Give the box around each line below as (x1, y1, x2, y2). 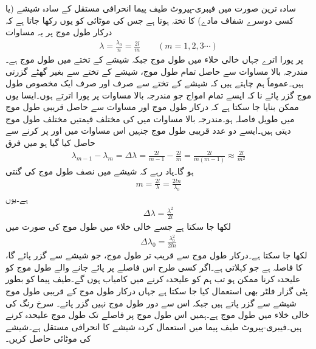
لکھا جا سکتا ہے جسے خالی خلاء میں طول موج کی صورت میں (5, 219, 232, 232)
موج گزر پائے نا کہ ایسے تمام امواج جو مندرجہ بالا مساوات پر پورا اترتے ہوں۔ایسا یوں (5, 88, 312, 101)
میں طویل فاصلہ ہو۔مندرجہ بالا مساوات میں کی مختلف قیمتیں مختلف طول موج (5, 112, 295, 125)
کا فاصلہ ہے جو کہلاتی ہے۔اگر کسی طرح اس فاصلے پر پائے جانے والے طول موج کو (5, 260, 303, 273)
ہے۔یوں (5, 192, 28, 205)
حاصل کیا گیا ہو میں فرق (5, 136, 95, 149)
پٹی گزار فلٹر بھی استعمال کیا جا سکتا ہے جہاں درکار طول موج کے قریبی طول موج (5, 285, 308, 297)
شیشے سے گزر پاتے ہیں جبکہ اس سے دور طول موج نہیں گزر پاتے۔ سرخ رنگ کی (5, 296, 297, 309)
